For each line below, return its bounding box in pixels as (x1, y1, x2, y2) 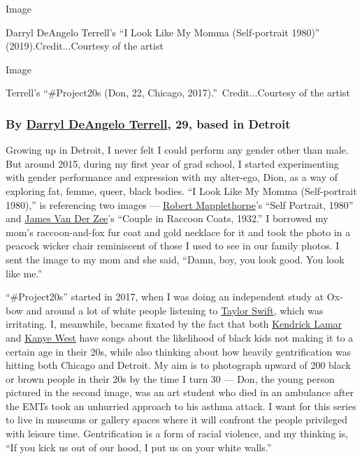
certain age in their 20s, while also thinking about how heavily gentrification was (6, 344, 352, 358)
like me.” (6, 265, 43, 280)
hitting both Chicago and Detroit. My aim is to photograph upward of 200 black (6, 358, 351, 372)
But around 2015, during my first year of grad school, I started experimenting (6, 156, 339, 170)
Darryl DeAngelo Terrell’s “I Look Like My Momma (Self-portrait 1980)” (6, 24, 320, 39)
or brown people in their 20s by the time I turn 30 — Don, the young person (6, 371, 335, 386)
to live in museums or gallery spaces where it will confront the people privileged (6, 412, 347, 427)
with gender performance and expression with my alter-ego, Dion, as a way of (6, 170, 338, 184)
